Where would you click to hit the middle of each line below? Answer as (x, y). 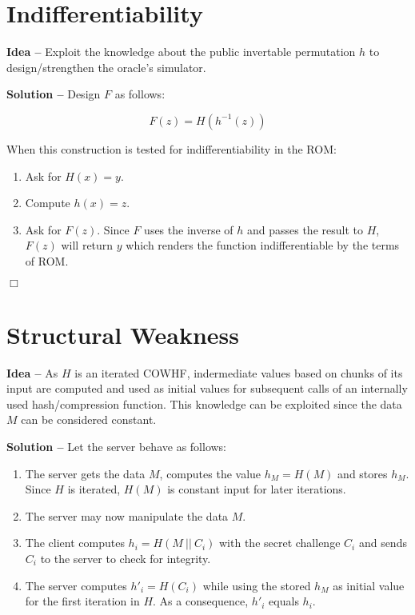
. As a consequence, (201, 601)
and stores (363, 473)
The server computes (76, 585)
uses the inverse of (189, 229)
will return (87, 245)
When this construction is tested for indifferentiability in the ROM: (172, 148)
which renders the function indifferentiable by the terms (263, 245)
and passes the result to (305, 229)
